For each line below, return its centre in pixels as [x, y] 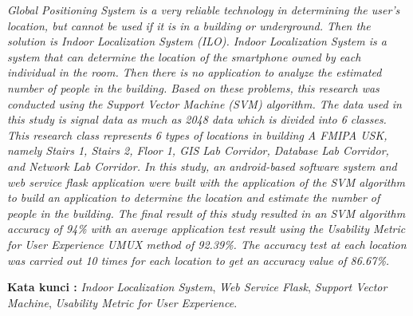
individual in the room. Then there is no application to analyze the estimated [195, 72]
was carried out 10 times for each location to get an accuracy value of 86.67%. [199, 260]
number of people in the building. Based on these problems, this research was [193, 87]
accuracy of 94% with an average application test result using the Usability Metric [206, 229]
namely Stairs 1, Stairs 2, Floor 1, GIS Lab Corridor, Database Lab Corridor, [198, 150]
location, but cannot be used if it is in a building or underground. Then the [189, 25]
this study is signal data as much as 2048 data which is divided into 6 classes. [197, 119]
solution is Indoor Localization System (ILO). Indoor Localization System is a [197, 41]
